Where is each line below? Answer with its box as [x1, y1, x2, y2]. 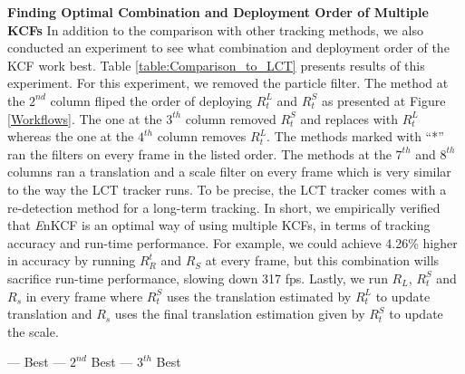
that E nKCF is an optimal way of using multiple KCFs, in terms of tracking [7, 216, 431, 235]
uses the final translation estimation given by [114, 304, 365, 323]
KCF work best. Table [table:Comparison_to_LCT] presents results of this [7, 55, 425, 74]
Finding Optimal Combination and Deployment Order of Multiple [7, 3, 429, 21]
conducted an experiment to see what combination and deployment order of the [7, 38, 450, 57]
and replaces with [300, 109, 398, 128]
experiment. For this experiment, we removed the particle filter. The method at [7, 73, 449, 92]
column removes [157, 127, 247, 146]
